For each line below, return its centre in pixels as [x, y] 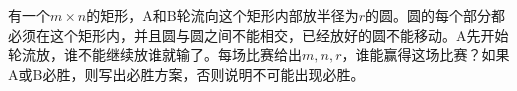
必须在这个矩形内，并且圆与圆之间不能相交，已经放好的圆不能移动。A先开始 [258, 34]
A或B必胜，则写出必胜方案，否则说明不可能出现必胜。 [186, 73]
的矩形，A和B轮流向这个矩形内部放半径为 [222, 15]
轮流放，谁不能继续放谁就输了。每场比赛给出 [155, 54]
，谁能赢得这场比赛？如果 [425, 54]
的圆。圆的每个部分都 [435, 15]
